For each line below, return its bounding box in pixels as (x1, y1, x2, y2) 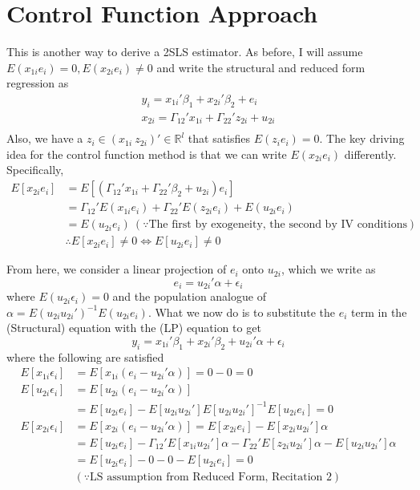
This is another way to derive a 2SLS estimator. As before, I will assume (6, 43, 363, 60)
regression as (6, 75, 69, 91)
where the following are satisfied (6, 348, 164, 365)
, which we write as (281, 261, 376, 277)
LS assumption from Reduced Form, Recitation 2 (90, 472, 332, 484)
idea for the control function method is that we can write (6, 145, 287, 162)
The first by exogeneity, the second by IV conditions (148, 219, 407, 231)
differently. (344, 145, 397, 162)
